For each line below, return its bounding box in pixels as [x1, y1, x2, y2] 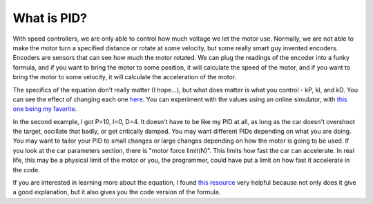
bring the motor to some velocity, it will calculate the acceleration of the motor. [12, 73, 237, 81]
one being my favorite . [12, 105, 77, 113]
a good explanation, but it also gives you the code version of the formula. [12, 188, 221, 196]
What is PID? [12, 10, 88, 25]
